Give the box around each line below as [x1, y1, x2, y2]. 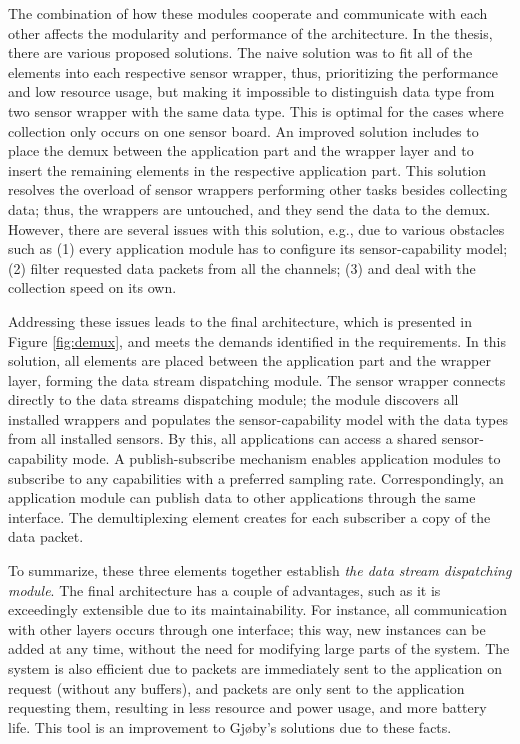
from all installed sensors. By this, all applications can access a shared [8, 428, 438, 449]
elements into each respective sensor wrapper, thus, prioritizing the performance [8, 61, 498, 82]
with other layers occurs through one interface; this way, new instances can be [8, 618, 486, 639]
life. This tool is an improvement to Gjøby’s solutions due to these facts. [8, 716, 452, 737]
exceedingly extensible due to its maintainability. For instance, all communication [8, 599, 508, 620]
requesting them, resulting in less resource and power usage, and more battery [8, 697, 487, 718]
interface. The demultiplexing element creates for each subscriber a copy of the [8, 506, 491, 527]
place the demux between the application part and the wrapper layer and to [8, 140, 474, 161]
